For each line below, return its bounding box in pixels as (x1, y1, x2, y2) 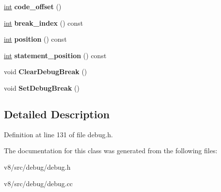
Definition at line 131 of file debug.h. (4, 129, 113, 139)
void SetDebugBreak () (4, 82, 79, 93)
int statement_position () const (4, 50, 107, 60)
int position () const (4, 34, 67, 44)
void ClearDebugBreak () (4, 66, 87, 77)
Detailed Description (4, 106, 110, 121)
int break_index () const (4, 17, 83, 28)
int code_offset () (4, 1, 62, 11)
